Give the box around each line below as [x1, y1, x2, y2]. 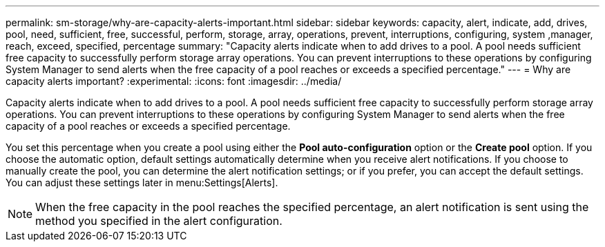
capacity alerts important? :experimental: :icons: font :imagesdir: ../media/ [6, 75, 342, 87]
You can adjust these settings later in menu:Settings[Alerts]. [6, 177, 278, 188]
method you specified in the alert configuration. [35, 214, 282, 228]
